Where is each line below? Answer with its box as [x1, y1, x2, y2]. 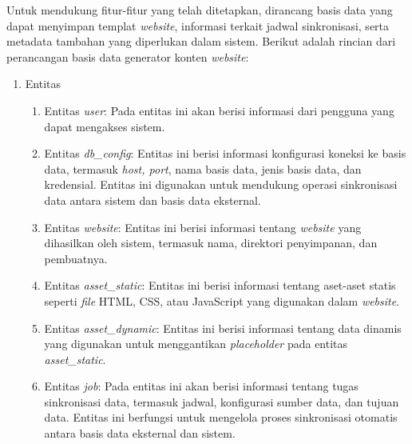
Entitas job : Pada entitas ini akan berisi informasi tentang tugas [44, 378, 359, 394]
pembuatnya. [44, 250, 108, 266]
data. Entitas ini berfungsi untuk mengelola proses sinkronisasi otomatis [44, 409, 398, 426]
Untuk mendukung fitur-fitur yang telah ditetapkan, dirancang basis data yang [6, 2, 393, 18]
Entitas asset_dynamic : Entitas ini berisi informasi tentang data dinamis [44, 319, 402, 336]
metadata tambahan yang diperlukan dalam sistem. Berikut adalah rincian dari [6, 33, 396, 50]
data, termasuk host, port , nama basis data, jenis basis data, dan [44, 160, 362, 177]
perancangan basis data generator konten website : [6, 48, 249, 65]
